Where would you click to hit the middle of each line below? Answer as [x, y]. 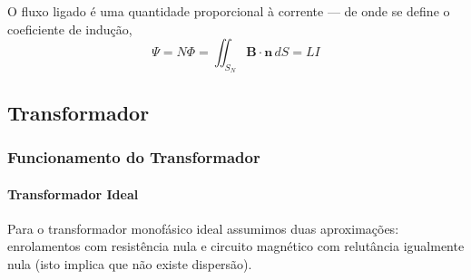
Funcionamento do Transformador [134, 157]
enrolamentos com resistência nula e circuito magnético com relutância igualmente [236, 246]
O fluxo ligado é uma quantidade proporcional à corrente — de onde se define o [229, 11]
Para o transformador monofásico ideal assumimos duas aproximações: [203, 228]
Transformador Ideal [73, 193]
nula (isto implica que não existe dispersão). [130, 264]
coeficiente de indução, [70, 29]
